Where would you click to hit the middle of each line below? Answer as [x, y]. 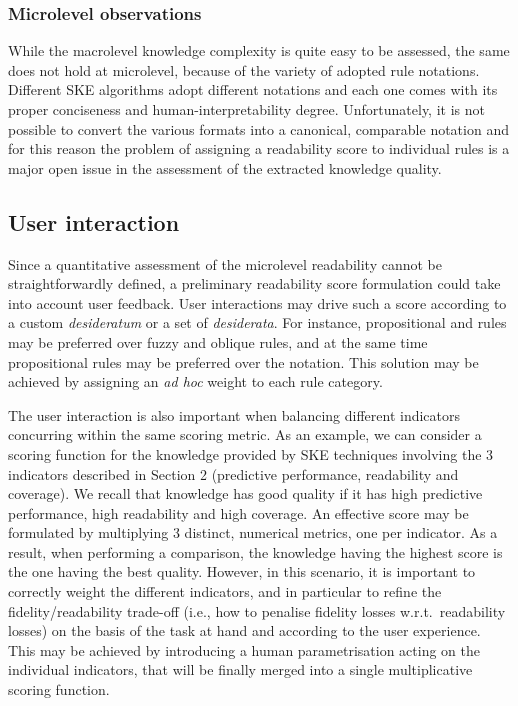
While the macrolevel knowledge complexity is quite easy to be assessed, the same [259, 50]
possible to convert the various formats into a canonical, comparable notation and [258, 128]
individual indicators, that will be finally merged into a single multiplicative [240, 669]
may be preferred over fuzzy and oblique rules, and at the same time [218, 341]
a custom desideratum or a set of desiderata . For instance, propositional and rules [257, 322]
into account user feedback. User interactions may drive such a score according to [257, 302]
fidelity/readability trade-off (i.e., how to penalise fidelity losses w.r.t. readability [257, 610]
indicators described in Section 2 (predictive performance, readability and [233, 473]
